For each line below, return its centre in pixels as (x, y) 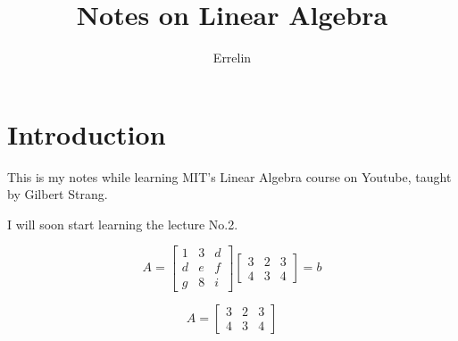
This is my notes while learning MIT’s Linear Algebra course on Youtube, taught (229, 176)
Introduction (87, 133)
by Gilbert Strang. (58, 194)
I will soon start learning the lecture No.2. (123, 224)
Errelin (232, 58)
